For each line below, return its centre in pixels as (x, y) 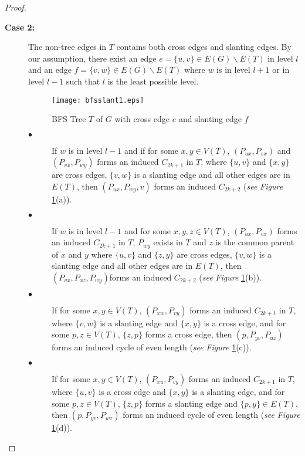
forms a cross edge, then (189, 334)
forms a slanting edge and (192, 403)
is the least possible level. (153, 81)
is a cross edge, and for (245, 322)
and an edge (50, 70)
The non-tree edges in (67, 47)
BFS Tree (69, 119)
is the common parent (255, 242)
